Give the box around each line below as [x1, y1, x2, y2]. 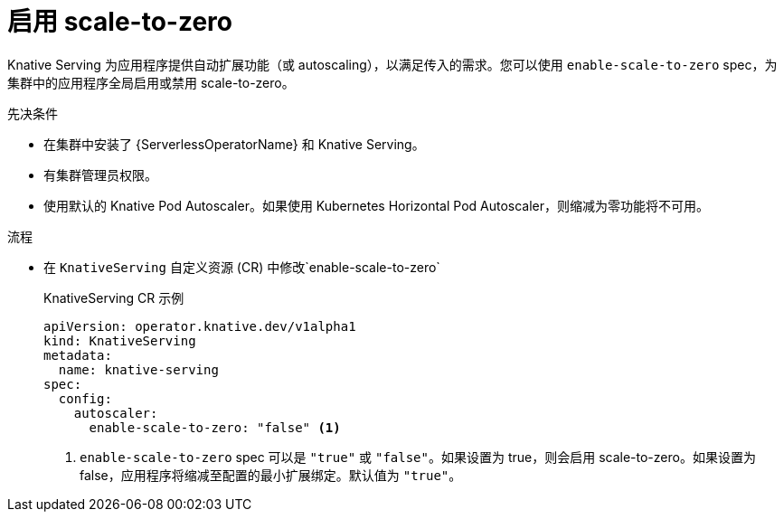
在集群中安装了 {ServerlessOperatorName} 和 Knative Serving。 [43, 136, 425, 152]
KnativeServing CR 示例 [43, 289, 184, 306]
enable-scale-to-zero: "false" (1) [89, 420, 341, 435]
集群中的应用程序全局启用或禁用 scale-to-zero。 [7, 74, 295, 90]
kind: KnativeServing [43, 333, 196, 348]
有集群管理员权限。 [43, 166, 157, 183]
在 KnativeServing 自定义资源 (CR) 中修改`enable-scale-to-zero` [43, 259, 440, 275]
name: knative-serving [58, 362, 219, 377]
